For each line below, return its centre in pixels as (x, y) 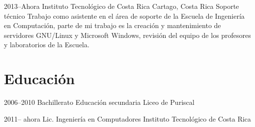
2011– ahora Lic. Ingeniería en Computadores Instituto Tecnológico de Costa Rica (127, 118)
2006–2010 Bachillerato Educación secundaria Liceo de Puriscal (99, 102)
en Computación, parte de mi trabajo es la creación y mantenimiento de (113, 25)
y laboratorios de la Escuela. (47, 45)
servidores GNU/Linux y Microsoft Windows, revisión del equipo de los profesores (127, 35)
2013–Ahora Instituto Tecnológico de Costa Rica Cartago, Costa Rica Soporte (122, 6)
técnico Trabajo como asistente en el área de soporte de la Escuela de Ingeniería (124, 16)
